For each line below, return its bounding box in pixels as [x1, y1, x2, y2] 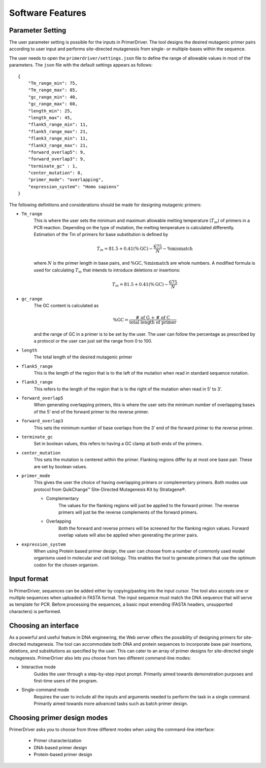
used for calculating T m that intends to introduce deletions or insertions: [33, 267, 181, 274]
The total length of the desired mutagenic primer [33, 354, 133, 360]
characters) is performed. [9, 608, 62, 614]
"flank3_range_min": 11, [28, 136, 88, 141]
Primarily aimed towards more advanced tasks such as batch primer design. [33, 700, 188, 707]
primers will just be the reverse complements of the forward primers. [58, 509, 198, 515]
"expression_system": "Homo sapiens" [28, 184, 119, 189]
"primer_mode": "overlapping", [28, 177, 104, 182]
